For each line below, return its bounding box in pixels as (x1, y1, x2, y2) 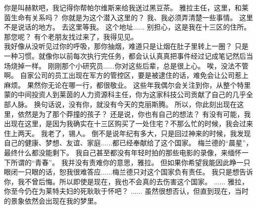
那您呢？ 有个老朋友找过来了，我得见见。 (4, 31, 138, 41)
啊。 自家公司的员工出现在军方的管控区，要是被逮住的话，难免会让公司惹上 (4, 70, 249, 80)
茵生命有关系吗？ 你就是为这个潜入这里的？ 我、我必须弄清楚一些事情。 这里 (4, 12, 253, 22)
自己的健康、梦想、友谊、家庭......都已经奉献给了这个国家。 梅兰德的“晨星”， (4, 138, 253, 148)
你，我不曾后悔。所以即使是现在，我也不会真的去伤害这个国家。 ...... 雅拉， (4, 176, 249, 186)
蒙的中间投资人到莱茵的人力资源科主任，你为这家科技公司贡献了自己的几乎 (4, 89, 246, 100)
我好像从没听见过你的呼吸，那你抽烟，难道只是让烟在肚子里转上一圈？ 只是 (4, 41, 249, 51)
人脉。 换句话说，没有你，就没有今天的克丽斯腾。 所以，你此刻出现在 (10, 99, 237, 109)
